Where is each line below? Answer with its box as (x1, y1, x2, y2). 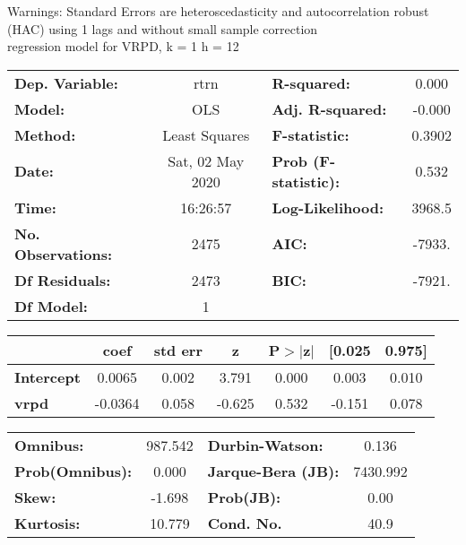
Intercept (14, 366, 81, 387)
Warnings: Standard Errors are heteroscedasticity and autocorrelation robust (7, 2, 429, 20)
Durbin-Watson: (207, 434, 324, 455)
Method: (14, 124, 76, 145)
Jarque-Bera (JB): (207, 460, 340, 481)
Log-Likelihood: (272, 196, 384, 218)
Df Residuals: (14, 269, 111, 290)
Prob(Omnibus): (14, 460, 133, 481)
